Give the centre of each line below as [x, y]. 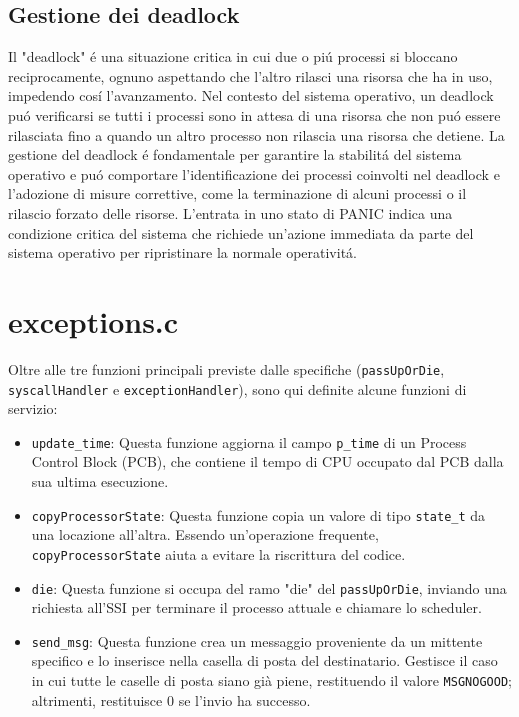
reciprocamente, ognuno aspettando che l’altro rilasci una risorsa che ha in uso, [250, 75]
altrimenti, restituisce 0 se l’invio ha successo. [171, 699]
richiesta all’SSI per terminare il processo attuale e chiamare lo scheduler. [256, 607]
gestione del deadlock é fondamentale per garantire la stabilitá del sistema [235, 154]
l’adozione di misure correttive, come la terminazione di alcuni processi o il [237, 193]
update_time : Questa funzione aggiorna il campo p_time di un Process [249, 441]
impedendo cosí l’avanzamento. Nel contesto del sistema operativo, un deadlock [251, 95]
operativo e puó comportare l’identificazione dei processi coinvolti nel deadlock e [254, 173]
